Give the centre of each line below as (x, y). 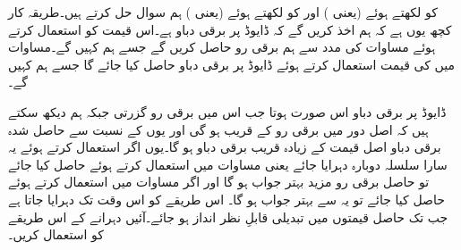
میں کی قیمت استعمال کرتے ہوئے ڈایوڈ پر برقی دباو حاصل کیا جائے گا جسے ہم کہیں (231, 64)
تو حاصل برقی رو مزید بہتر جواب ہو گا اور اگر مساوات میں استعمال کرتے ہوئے (219, 182)
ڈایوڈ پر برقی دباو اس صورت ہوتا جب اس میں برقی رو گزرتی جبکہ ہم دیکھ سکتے (227, 111)
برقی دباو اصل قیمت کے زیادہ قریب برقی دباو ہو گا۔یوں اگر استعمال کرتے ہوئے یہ (225, 147)
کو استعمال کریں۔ (56, 234)
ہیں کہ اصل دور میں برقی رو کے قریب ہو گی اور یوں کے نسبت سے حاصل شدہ (218, 129)
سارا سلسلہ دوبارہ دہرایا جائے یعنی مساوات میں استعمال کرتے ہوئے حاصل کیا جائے (228, 164)
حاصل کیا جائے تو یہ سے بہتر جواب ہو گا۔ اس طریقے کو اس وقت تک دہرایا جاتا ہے (226, 199)
